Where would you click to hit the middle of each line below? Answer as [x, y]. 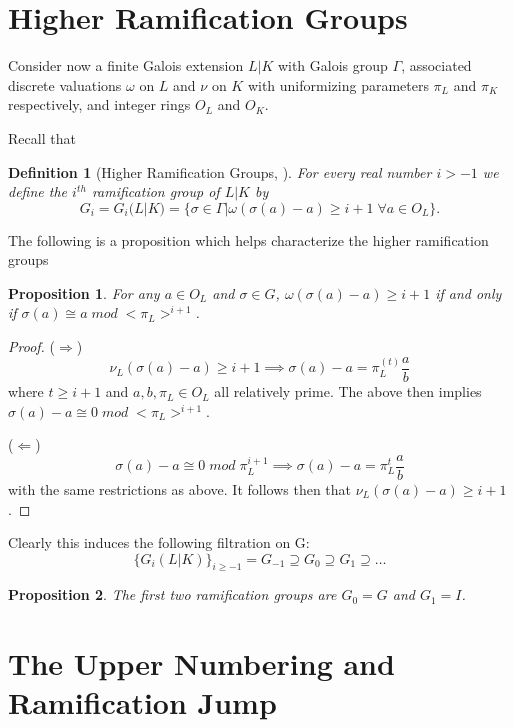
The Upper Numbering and [201, 663]
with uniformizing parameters [338, 84]
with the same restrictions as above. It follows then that [180, 488]
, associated [436, 65]
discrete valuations [65, 84]
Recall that [42, 137]
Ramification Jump [142, 702]
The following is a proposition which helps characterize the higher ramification [248, 239]
